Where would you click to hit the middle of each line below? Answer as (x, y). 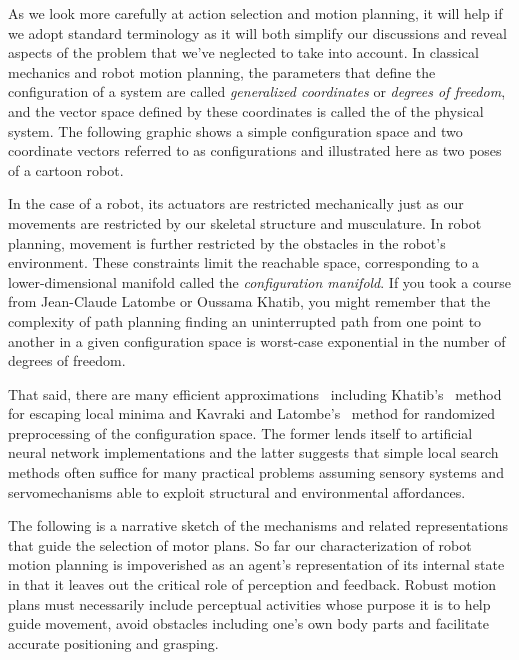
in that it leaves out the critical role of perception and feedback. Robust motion (252, 584)
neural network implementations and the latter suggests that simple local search (253, 452)
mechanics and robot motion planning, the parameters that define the (222, 71)
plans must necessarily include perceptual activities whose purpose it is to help (249, 603)
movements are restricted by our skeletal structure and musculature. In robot (245, 222)
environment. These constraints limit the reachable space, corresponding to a (244, 262)
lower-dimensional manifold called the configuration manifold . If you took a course (260, 281)
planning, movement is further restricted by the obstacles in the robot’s (227, 242)
